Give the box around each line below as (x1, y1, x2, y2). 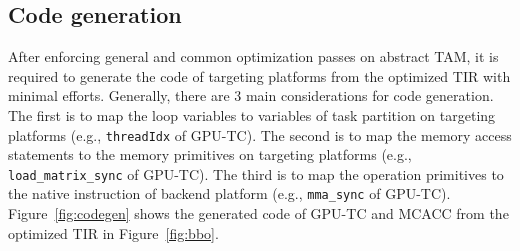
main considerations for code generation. (245, 85, 494, 106)
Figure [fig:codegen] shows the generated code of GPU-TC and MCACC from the (8, 203, 509, 224)
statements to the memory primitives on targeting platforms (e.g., (8, 144, 412, 165)
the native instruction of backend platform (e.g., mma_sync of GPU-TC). (8, 183, 451, 204)
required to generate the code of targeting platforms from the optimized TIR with (8, 65, 511, 86)
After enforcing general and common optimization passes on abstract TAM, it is (8, 46, 499, 67)
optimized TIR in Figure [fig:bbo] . (8, 222, 219, 243)
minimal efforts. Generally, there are (8, 85, 230, 106)
